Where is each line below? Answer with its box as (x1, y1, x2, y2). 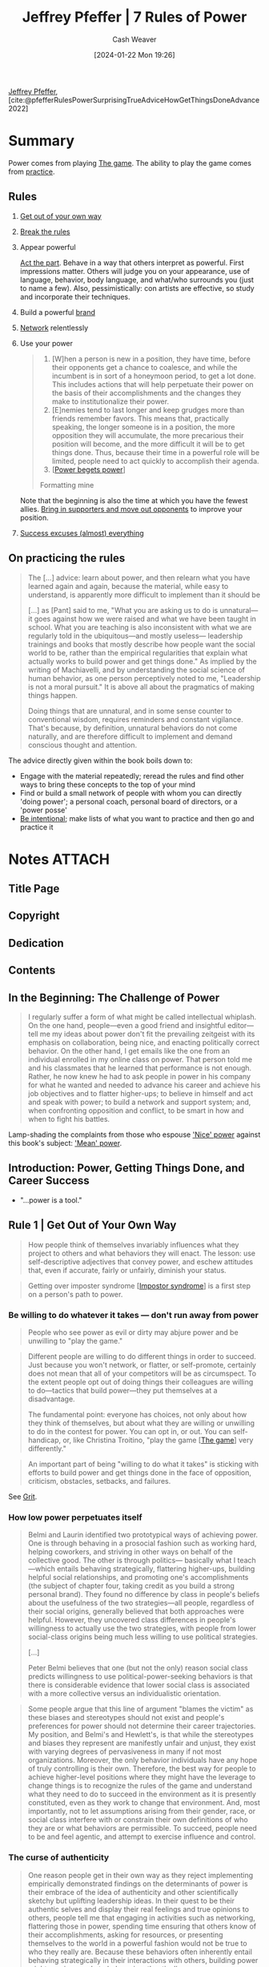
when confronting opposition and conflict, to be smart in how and (27, 1106, 244, 1115)
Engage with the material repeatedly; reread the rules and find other (19, 771, 244, 780)
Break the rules (19, 227, 70, 236)
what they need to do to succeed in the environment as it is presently (27, 1789, 256, 1799)
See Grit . (8, 1491, 38, 1501)
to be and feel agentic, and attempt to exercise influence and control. (27, 1832, 256, 1842)
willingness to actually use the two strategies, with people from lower (27, 1623, 256, 1634)
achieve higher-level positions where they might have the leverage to (27, 1772, 256, 1782)
